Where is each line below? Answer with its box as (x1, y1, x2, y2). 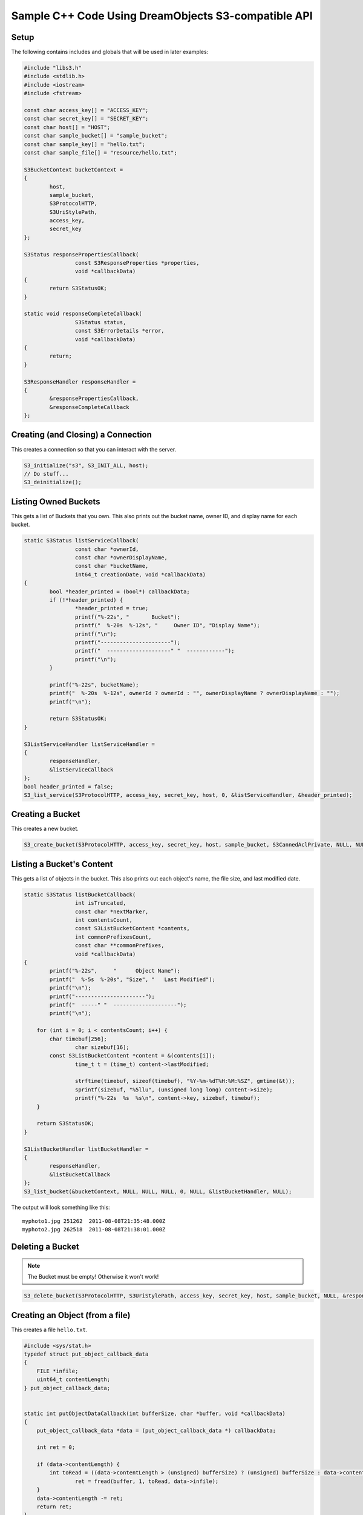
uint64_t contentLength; (36, 1376, 111, 1383)
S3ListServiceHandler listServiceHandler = (24, 741, 155, 748)
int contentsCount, (74, 917, 133, 924)
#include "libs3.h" (24, 64, 82, 72)
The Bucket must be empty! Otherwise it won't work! (27, 1273, 159, 1280)
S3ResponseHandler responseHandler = (24, 378, 136, 385)
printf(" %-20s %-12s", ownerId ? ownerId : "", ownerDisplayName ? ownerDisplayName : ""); (49, 690, 340, 697)
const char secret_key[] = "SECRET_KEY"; (24, 115, 149, 122)
